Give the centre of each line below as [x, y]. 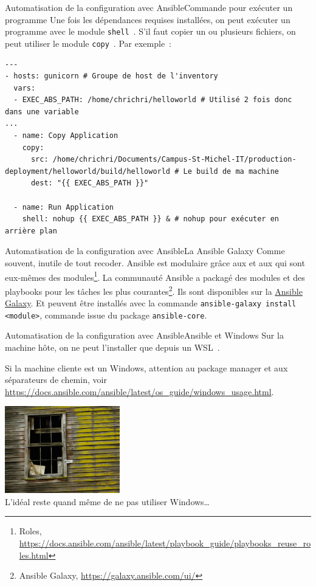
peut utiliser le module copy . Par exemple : [88, 43]
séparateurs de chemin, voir [56, 380]
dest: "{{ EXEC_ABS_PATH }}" [90, 183]
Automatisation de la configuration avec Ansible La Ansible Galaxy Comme [145, 251]
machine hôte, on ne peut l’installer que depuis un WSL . [112, 347]
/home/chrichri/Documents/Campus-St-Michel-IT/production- [174, 160]
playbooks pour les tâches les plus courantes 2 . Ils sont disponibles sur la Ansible [154, 290]
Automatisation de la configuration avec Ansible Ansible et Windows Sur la [144, 335]
